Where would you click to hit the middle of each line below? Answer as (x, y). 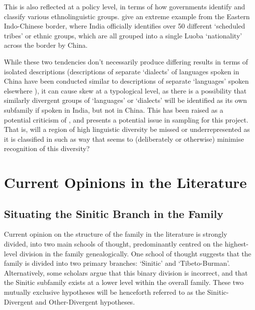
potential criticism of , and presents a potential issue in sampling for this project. (126, 119)
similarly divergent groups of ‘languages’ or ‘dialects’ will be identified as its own (126, 100)
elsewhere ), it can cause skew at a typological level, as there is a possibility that (125, 90)
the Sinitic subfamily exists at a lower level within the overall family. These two (124, 282)
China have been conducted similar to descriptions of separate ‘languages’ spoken (127, 81)
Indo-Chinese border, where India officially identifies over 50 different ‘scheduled (125, 26)
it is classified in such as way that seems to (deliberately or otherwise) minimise (124, 139)
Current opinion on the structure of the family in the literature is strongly (116, 234)
